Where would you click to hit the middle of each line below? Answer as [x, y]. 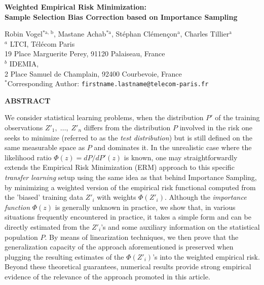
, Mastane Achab [80, 34]
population [21, 237]
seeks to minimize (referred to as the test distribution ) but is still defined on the [128, 137]
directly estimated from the [47, 226]
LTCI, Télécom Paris [42, 43]
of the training [237, 117]
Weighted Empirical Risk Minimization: [76, 7]
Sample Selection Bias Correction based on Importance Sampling [121, 16]
